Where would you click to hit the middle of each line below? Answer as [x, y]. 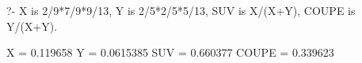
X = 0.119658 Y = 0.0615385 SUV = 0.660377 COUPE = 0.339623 [170, 52]
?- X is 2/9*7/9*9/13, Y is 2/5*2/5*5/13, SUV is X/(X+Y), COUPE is [181, 10]
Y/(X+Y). [32, 26]
